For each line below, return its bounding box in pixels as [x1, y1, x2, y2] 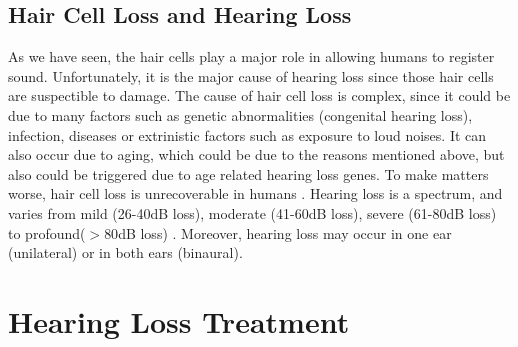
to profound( [8, 222, 86, 243]
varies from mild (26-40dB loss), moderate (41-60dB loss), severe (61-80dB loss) [8, 202, 497, 223]
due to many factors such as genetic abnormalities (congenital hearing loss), [8, 104, 473, 125]
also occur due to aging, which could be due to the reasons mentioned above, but [8, 144, 505, 165]
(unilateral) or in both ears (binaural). [8, 242, 243, 263]
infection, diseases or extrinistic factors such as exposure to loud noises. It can [8, 124, 487, 145]
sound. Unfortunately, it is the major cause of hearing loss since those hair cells [8, 65, 494, 86]
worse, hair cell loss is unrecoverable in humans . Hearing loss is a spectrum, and [8, 183, 503, 204]
